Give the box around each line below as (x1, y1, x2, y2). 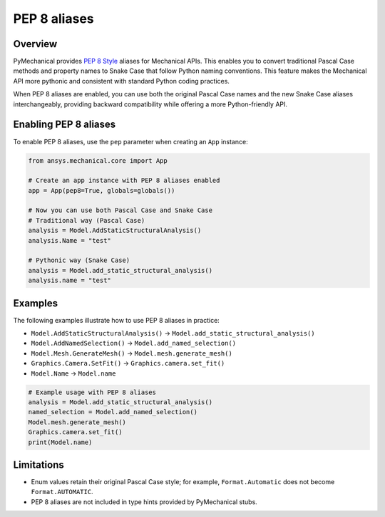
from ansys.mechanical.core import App (28, 156, 168, 164)
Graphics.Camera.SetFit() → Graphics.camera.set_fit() (31, 359, 225, 368)
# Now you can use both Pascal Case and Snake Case (28, 206, 213, 214)
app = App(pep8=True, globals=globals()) (28, 186, 175, 194)
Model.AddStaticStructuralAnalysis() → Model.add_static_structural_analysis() (31, 329, 315, 338)
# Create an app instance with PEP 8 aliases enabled (28, 176, 220, 185)
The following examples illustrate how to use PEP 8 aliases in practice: (13, 316, 220, 324)
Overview (13, 38, 58, 50)
